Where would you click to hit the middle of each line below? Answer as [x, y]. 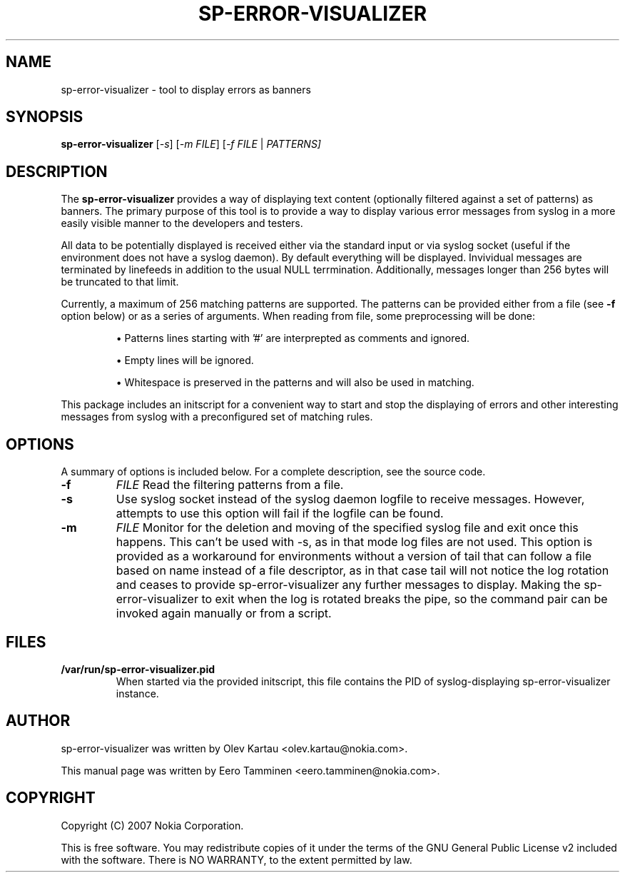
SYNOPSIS [45, 117]
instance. [137, 693]
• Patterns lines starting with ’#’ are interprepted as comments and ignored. [293, 338]
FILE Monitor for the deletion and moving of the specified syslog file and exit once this [347, 528]
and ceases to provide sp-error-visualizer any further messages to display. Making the [348, 585]
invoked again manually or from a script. [224, 614]
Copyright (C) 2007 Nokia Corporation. [152, 825]
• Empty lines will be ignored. [185, 360]
